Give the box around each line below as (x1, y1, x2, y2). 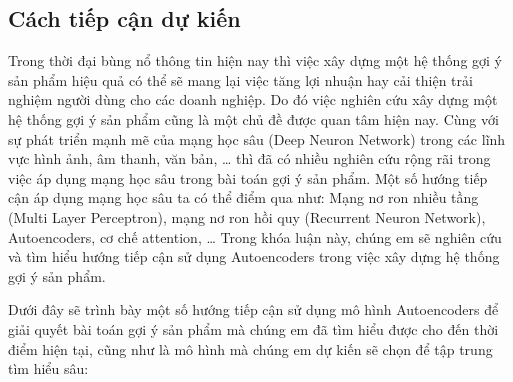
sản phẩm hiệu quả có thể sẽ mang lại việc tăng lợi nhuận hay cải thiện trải (8, 69, 473, 90)
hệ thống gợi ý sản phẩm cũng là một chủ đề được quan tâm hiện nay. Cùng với (8, 108, 499, 129)
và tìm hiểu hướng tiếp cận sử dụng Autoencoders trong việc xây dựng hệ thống (8, 246, 500, 267)
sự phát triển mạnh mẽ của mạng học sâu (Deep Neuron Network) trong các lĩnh (8, 128, 506, 149)
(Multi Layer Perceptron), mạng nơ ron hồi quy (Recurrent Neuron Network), (8, 206, 486, 227)
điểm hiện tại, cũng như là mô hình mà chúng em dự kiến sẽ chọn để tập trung (8, 338, 493, 359)
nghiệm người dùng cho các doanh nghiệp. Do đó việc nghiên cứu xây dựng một (8, 89, 498, 110)
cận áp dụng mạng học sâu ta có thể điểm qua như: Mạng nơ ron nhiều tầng (8, 187, 479, 208)
